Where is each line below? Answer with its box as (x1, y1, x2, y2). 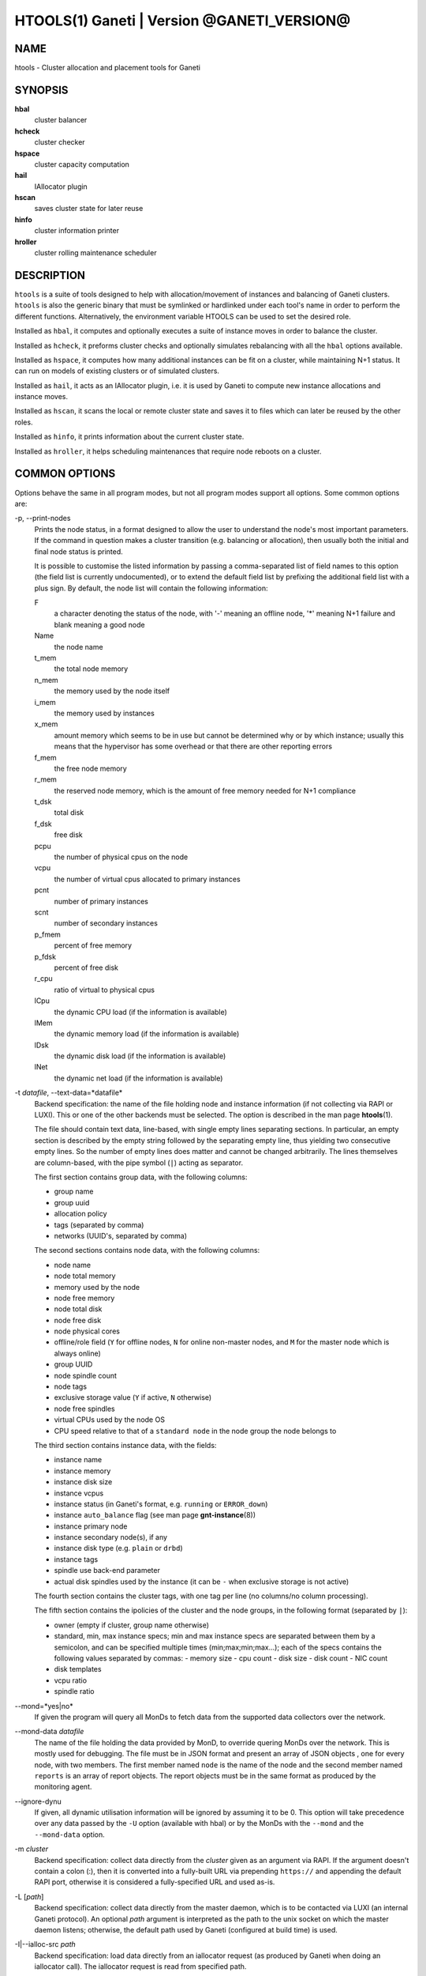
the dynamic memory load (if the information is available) (54, 1029, 240, 1039)
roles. (14, 417, 33, 427)
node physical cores (54, 1326, 120, 1336)
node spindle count (54, 1371, 118, 1380)
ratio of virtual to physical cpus (54, 985, 155, 994)
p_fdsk (34, 952, 57, 961)
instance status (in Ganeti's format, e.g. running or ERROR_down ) (54, 1499, 268, 1509)
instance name (54, 1455, 103, 1465)
